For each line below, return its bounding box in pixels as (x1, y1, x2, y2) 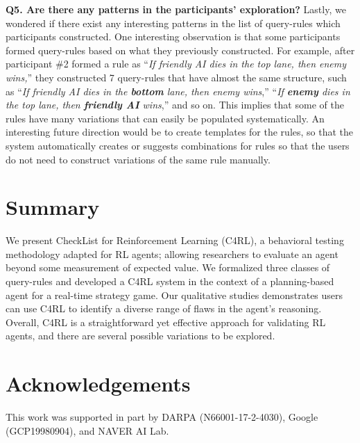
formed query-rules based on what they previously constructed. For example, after (6, 42, 355, 57)
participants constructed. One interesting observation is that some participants (6, 29, 341, 44)
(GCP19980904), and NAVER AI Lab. (6, 423, 169, 437)
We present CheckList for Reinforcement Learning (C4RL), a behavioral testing (6, 233, 344, 248)
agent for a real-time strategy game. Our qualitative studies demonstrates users (6, 287, 343, 302)
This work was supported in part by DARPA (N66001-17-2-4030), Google (6, 410, 318, 424)
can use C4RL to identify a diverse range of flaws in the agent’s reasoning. (6, 301, 322, 316)
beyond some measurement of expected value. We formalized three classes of (6, 260, 330, 275)
